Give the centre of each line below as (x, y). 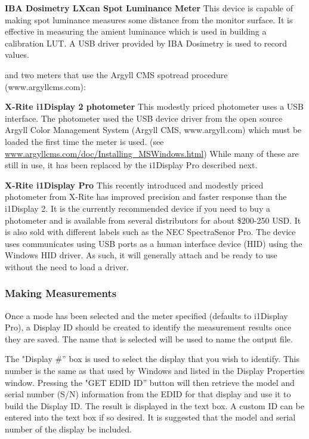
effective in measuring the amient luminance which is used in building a (136, 31)
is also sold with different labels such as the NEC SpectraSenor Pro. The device (150, 232)
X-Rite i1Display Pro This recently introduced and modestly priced (134, 185)
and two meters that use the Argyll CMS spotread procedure (116, 74)
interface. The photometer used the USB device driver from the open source (144, 118)
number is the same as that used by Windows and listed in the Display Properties (155, 371)
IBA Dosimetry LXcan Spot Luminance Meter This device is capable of (149, 8)
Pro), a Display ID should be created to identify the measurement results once (148, 327)
